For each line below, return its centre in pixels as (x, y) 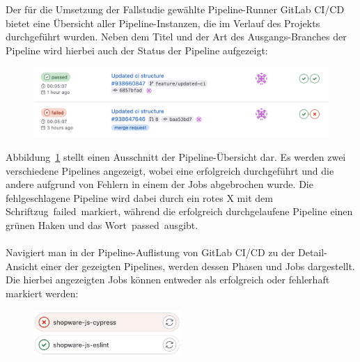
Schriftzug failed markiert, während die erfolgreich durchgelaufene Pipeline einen (179, 211)
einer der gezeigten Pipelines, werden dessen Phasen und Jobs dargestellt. (198, 266)
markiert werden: (42, 293)
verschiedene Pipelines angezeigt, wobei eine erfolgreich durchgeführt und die (170, 170)
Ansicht (22, 266)
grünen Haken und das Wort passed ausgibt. (102, 225)
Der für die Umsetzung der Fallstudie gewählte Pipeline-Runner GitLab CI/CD (175, 9)
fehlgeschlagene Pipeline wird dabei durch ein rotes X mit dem (139, 197)
